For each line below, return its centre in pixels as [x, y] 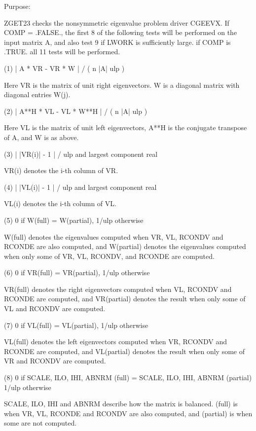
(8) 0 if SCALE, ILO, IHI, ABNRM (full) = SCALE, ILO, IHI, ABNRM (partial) [128, 377]
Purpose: [17, 6]
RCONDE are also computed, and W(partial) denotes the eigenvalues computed [125, 246]
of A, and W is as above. [41, 137]
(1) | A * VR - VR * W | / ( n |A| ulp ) [64, 68]
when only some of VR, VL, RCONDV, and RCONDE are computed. [109, 256]
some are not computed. [40, 423]
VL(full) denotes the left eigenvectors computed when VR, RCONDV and [116, 341]
